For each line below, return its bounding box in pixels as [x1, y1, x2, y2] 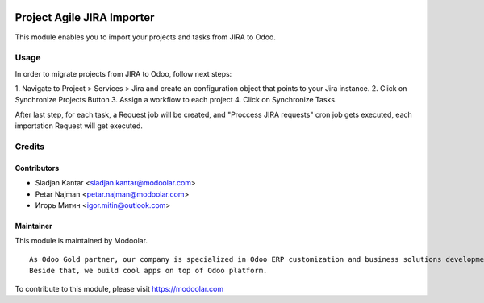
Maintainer [15, 221, 52, 230]
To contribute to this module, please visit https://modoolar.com [15, 284, 224, 293]
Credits [15, 141, 44, 152]
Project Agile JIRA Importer [15, 10, 155, 24]
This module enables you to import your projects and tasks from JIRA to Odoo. [15, 32, 276, 42]
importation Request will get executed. [15, 121, 143, 131]
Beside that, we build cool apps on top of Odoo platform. [29, 266, 268, 276]
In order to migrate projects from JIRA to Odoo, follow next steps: [15, 68, 232, 78]
